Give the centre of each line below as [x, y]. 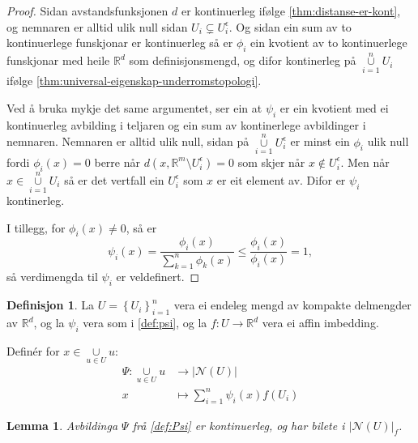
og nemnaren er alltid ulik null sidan [97, 26]
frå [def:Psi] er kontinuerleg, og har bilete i [239, 425]
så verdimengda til [52, 277]
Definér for [33, 350]
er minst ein [320, 141]
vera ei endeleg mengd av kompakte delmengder [292, 305]
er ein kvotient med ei [334, 108]
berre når [117, 162]
